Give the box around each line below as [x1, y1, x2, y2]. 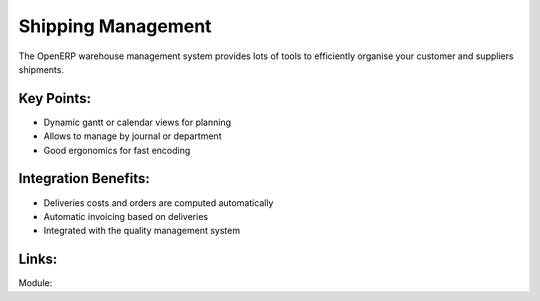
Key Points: [18, 90, 92, 107]
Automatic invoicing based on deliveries [43, 210, 209, 222]
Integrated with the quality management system [43, 225, 240, 237]
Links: [18, 251, 58, 268]
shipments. [18, 63, 65, 75]
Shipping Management [18, 15, 212, 37]
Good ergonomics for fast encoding [43, 144, 191, 156]
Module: [18, 277, 53, 289]
